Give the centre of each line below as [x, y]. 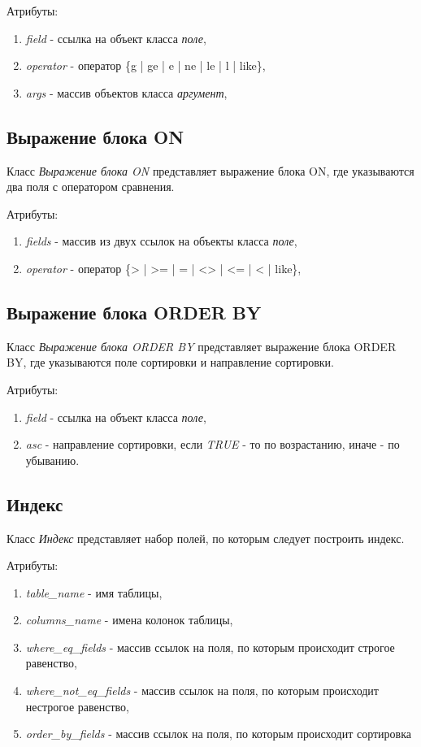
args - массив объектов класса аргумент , [126, 92]
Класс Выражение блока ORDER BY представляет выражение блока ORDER [202, 346]
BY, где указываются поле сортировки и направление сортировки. [170, 362]
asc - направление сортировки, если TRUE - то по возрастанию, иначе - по [213, 444]
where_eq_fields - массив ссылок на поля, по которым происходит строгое [210, 647]
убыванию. [52, 460]
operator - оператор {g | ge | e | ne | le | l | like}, [145, 65]
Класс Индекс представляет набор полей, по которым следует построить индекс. [206, 538]
